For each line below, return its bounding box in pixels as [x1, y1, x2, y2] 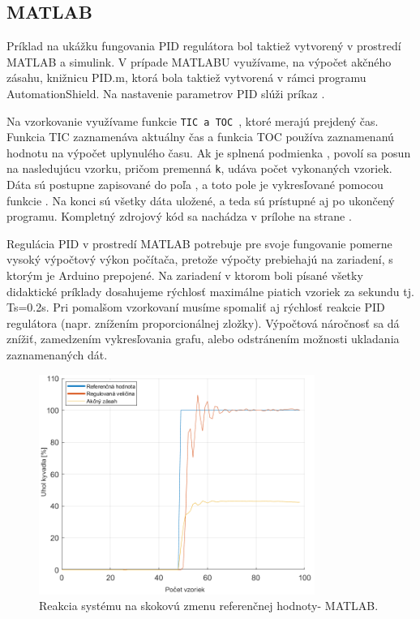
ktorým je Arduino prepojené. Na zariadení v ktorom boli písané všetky [6, 267, 363, 284]
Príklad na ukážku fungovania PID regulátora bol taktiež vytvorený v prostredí [6, 37, 401, 54]
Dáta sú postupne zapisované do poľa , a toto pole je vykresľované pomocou [6, 176, 384, 193]
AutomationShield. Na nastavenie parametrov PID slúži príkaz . [6, 84, 325, 101]
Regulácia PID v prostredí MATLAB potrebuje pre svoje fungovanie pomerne [6, 234, 392, 251]
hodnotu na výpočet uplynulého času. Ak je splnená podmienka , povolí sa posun [6, 144, 411, 161]
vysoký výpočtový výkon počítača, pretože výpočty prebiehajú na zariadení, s [6, 251, 393, 268]
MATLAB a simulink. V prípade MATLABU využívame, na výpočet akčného [6, 53, 392, 70]
